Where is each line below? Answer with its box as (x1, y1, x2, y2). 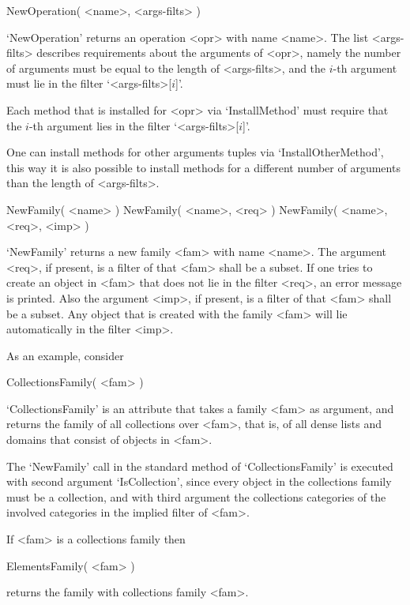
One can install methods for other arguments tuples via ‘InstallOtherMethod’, (6, 144, 384, 160)
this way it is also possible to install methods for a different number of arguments (6, 159, 401, 175)
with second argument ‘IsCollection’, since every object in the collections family (6, 473, 392, 490)
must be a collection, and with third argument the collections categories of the (6, 488, 386, 505)
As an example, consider (6, 347, 124, 363)
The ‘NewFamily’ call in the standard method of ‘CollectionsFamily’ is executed (6, 457, 393, 474)
